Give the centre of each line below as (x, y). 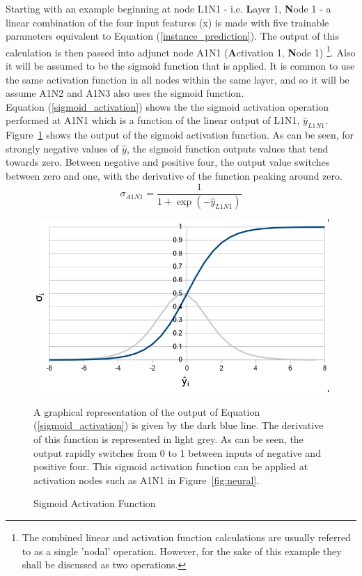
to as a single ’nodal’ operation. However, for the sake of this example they (182, 551)
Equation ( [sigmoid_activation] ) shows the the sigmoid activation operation (167, 106)
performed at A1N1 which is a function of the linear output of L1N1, (153, 120)
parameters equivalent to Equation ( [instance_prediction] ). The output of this (172, 36)
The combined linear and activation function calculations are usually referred (186, 537)
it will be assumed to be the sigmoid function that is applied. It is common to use (180, 66)
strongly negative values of (62, 148)
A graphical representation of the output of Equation (147, 411)
